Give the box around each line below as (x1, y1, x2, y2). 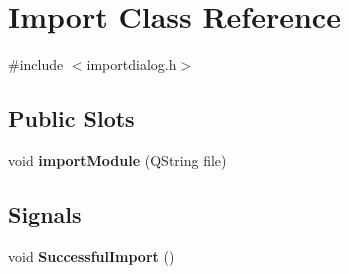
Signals (8, 198, 82, 229)
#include (8, 54, 64, 75)
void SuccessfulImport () (8, 245, 175, 266)
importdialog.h (86, 54, 177, 75)
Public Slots (8, 103, 135, 134)
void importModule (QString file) (8, 149, 227, 170)
